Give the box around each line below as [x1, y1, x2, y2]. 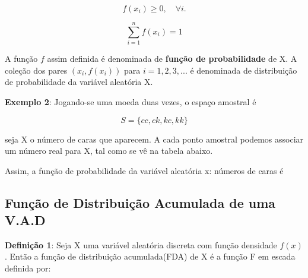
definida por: [5, 262, 51, 274]
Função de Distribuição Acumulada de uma [5, 193, 276, 211]
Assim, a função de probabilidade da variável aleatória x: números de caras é [5, 164, 284, 176]
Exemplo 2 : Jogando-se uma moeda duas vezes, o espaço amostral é [5, 95, 256, 108]
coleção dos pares [5, 64, 68, 76]
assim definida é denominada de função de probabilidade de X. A [47, 52, 297, 65]
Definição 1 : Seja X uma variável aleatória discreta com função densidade [5, 238, 277, 251]
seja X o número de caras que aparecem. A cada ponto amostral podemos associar [5, 132, 304, 145]
